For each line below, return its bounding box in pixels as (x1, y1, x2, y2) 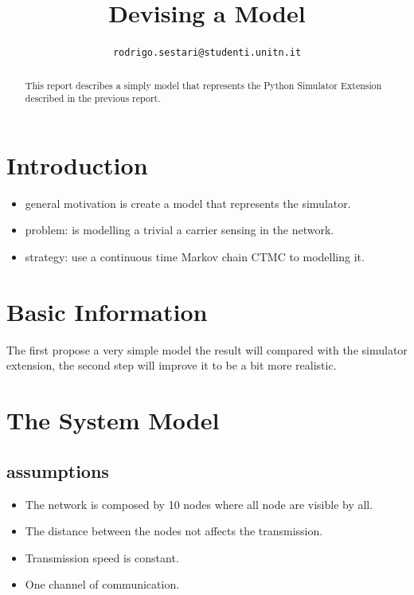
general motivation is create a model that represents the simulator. (25, 194, 351, 211)
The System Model (6, 404, 220, 436)
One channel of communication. (25, 576, 180, 593)
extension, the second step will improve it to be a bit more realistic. (6, 357, 337, 374)
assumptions (6, 458, 109, 483)
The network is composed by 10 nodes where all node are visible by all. (25, 495, 373, 512)
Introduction (6, 148, 148, 181)
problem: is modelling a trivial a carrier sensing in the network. (25, 221, 334, 238)
